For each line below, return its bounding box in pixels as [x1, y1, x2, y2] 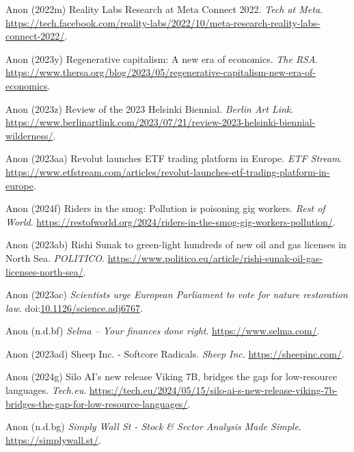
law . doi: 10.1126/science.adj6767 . [5, 300, 143, 315]
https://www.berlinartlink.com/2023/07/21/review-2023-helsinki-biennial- [5, 115, 316, 129]
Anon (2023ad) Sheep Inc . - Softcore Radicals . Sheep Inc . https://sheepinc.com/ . [5, 346, 344, 360]
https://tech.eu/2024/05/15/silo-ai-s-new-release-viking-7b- [89, 383, 338, 397]
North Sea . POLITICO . [5, 250, 105, 265]
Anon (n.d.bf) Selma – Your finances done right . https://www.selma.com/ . [5, 323, 320, 338]
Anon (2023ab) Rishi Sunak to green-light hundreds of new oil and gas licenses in [5, 237, 346, 252]
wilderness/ [5, 128, 53, 142]
